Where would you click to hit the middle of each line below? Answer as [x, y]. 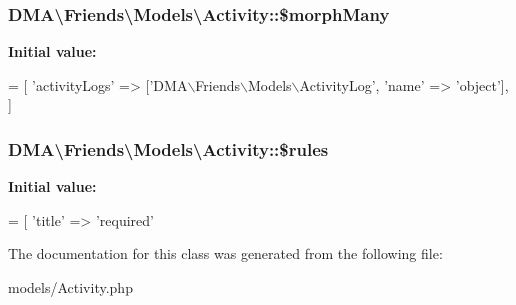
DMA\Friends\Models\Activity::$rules [168, 148]
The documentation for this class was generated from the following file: [225, 253]
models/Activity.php [70, 287]
